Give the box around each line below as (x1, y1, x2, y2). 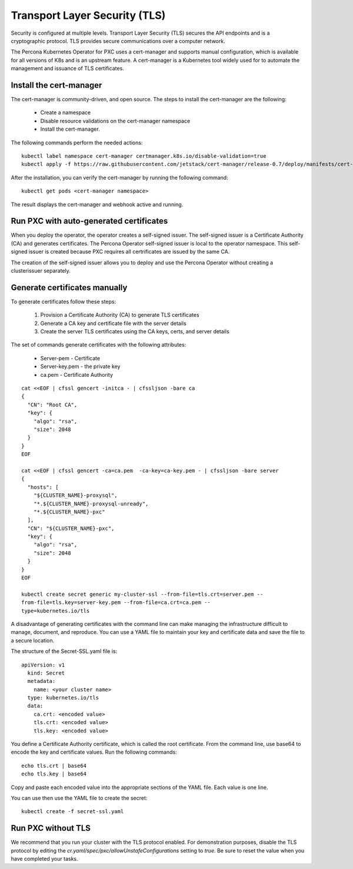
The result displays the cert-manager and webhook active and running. (11, 201, 184, 208)
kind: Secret (27, 669, 65, 676)
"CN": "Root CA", (27, 401, 78, 408)
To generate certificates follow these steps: (11, 298, 116, 305)
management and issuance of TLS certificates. (11, 65, 125, 72)
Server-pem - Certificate (40, 354, 100, 361)
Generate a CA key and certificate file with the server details (40, 320, 187, 327)
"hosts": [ (27, 483, 59, 490)
